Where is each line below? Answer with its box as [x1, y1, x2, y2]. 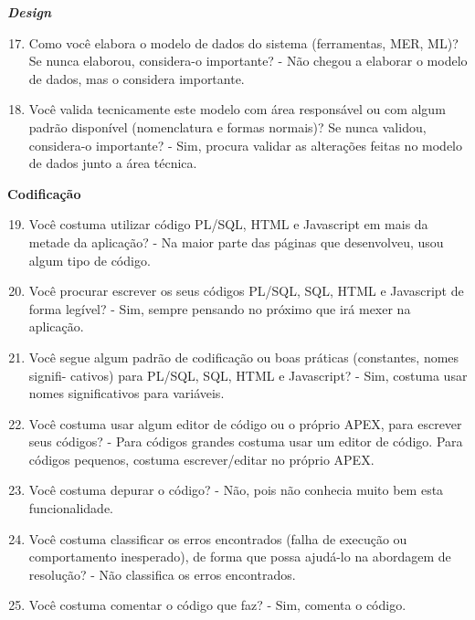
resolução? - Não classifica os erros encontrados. [28, 564, 296, 583]
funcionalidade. [28, 499, 114, 518]
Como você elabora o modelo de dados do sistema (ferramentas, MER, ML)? [28, 33, 459, 52]
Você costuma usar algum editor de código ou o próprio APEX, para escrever [28, 414, 462, 433]
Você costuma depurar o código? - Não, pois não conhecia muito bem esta [28, 480, 444, 499]
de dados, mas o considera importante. [28, 68, 245, 88]
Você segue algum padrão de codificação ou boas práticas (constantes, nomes [28, 347, 459, 366]
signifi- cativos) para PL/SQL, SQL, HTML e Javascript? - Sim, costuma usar [28, 365, 468, 384]
